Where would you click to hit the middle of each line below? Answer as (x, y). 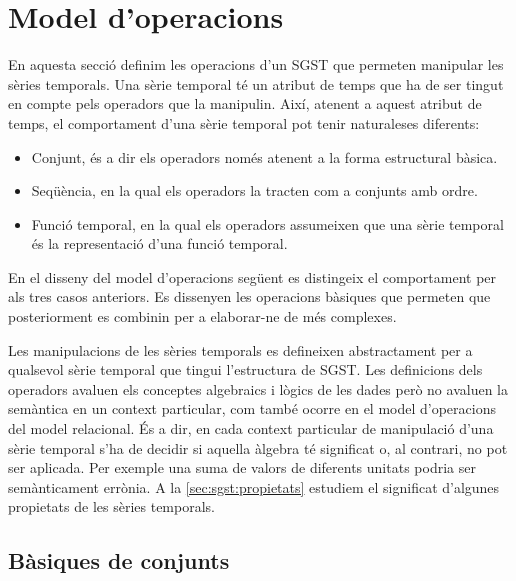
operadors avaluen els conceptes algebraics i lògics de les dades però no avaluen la (258, 388)
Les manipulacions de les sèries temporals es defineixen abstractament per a (240, 349)
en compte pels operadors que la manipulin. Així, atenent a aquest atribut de (245, 103)
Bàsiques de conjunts (119, 560)
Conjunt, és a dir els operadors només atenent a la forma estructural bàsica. (264, 156)
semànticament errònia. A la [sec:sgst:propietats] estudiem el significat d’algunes (254, 486)
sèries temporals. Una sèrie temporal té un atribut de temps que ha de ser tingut (256, 83)
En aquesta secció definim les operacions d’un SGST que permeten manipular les (256, 64)
